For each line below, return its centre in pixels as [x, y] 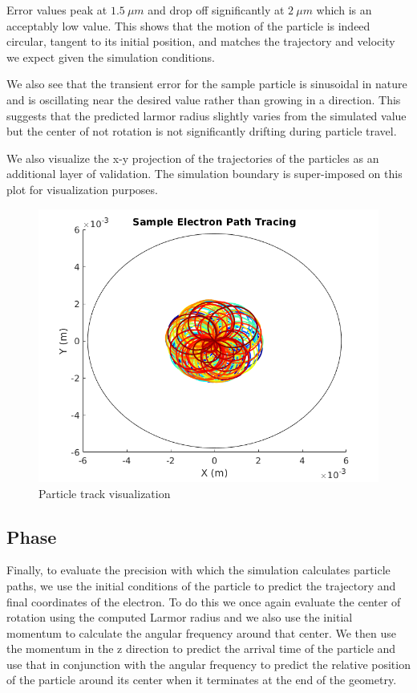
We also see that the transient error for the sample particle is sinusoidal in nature [207, 84]
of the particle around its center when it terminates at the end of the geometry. [202, 680]
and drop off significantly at [216, 10]
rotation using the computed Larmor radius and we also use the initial [180, 617]
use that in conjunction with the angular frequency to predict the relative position [208, 664]
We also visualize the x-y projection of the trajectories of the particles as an [193, 158]
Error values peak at [57, 10]
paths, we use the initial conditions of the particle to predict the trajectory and [201, 585]
